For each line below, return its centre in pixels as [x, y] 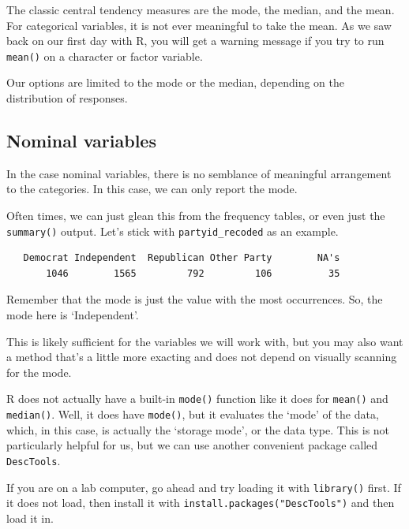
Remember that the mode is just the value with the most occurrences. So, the [195, 299]
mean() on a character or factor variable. [105, 56]
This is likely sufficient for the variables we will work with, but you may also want [205, 341]
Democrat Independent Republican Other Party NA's [182, 258]
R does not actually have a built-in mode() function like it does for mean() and [197, 399]
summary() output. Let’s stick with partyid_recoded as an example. [173, 231]
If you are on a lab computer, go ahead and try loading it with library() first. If [204, 487]
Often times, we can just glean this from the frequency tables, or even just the [196, 216]
